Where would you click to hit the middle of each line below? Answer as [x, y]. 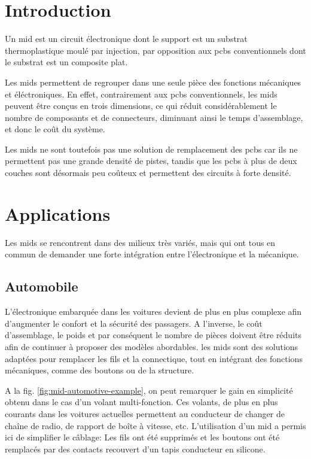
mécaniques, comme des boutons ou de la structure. [100, 370]
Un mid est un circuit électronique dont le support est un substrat [126, 39]
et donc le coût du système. [55, 129]
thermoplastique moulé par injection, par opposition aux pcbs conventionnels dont [155, 50]
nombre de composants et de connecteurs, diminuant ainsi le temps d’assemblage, [154, 117]
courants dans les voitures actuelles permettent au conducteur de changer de [145, 413]
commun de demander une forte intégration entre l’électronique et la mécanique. [152, 254]
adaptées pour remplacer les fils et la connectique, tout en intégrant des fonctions [154, 358]
